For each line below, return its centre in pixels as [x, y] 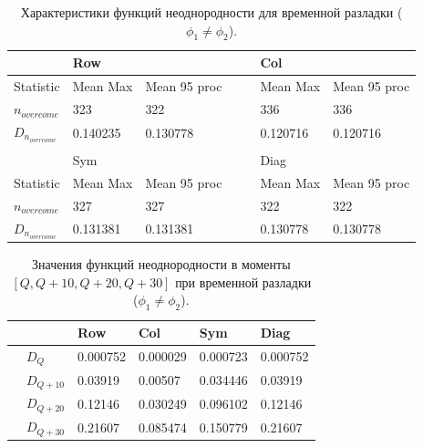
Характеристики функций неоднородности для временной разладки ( [211, 12]
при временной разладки [243, 281]
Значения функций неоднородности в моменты [161, 264]
